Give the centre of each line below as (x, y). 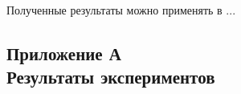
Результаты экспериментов (111, 77)
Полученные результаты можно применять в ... (121, 10)
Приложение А (64, 53)
